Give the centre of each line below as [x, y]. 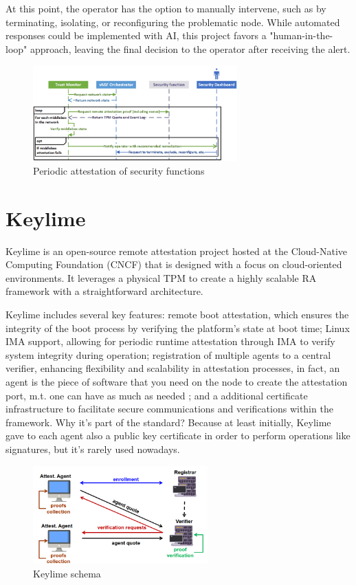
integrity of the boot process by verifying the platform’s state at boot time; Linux [178, 328]
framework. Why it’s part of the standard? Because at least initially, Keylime [168, 422]
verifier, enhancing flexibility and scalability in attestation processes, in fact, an [173, 368]
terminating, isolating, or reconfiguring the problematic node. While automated [173, 22]
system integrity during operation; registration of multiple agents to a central [168, 354]
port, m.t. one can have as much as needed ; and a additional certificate [157, 395]
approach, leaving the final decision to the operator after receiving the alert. [190, 48]
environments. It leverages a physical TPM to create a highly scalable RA [161, 277]
